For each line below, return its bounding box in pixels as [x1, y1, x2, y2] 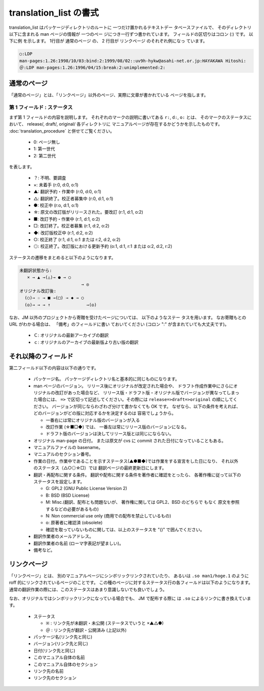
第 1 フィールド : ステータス [9, 104, 73, 111]
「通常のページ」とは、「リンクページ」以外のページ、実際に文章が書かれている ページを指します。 [9, 92, 209, 98]
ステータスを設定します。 [33, 479, 85, 485]
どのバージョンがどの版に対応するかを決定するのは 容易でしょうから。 [33, 410, 176, 416]
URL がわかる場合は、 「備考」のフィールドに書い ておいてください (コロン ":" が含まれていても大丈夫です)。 [9, 321, 229, 327]
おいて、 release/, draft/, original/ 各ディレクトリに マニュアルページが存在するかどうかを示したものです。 [9, 121, 222, 127]
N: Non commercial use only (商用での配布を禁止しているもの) [45, 513, 171, 518]
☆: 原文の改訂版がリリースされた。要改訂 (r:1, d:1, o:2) [33, 209, 144, 215]
